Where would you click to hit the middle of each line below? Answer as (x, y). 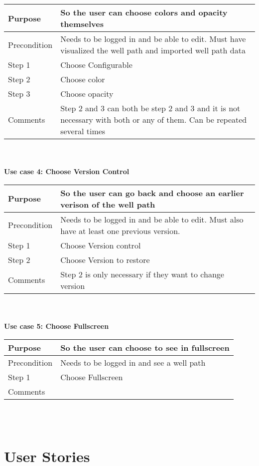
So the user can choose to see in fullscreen (145, 347)
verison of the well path (108, 204)
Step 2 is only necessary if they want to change (142, 274)
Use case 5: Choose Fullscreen (57, 326)
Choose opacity (87, 94)
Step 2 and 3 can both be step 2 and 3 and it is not (150, 108)
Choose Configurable (96, 65)
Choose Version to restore (105, 259)
